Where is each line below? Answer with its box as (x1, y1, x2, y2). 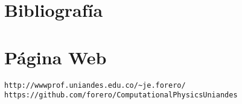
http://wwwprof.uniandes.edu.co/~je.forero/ (4, 81, 186, 90)
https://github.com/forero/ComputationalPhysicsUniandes (4, 91, 238, 100)
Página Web (4, 44, 107, 69)
